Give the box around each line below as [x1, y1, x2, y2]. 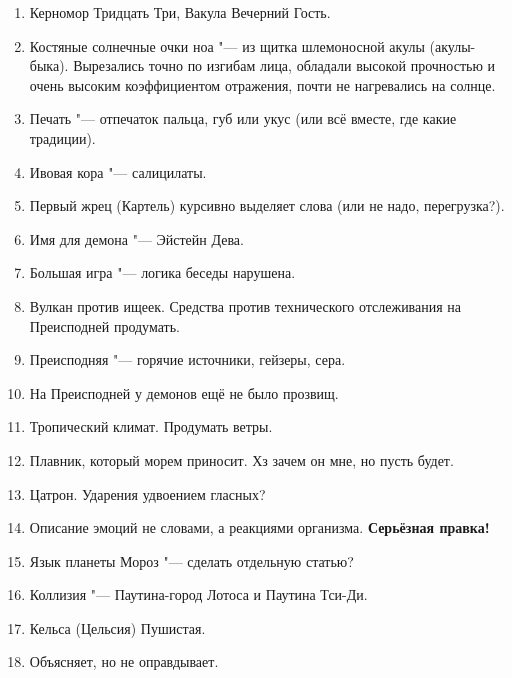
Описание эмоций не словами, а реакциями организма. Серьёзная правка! [29, 517, 490, 538]
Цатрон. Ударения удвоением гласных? [29, 483, 266, 504]
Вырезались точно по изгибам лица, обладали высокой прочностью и [73, 55, 496, 76]
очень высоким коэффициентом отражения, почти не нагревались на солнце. [29, 74, 496, 95]
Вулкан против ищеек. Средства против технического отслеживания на [29, 295, 462, 316]
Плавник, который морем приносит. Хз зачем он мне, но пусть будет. [29, 449, 454, 470]
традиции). [29, 127, 96, 148]
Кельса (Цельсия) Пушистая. [29, 617, 206, 638]
